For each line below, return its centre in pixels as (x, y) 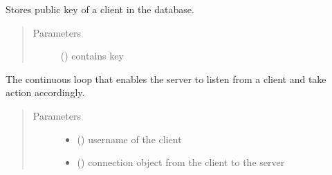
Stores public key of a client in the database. (100, 9)
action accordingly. (45, 92)
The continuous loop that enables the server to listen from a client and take (166, 79)
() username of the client (129, 139)
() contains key (92, 56)
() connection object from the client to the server (181, 162)
